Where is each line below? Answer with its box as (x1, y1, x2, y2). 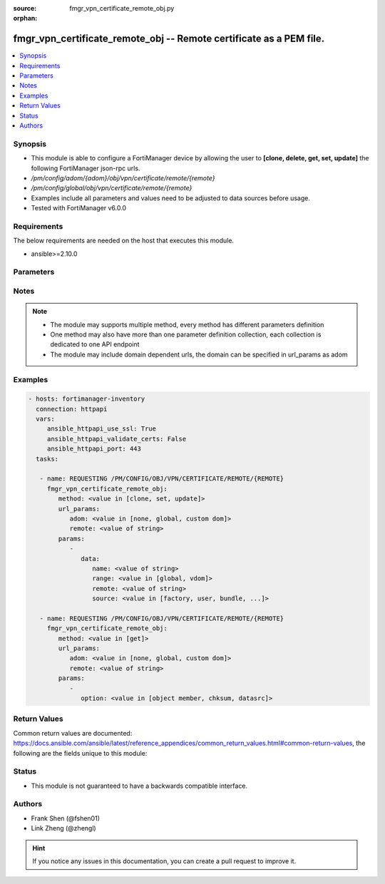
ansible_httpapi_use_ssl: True (46, 425, 157, 433)
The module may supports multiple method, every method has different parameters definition (50, 320, 324, 329)
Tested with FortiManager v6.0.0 (31, 204, 127, 212)
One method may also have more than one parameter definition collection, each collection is (50, 330, 322, 339)
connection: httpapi (36, 405, 108, 413)
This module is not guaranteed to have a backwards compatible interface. (31, 781, 248, 790)
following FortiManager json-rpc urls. (31, 164, 140, 173)
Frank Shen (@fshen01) (31, 813, 100, 823)
